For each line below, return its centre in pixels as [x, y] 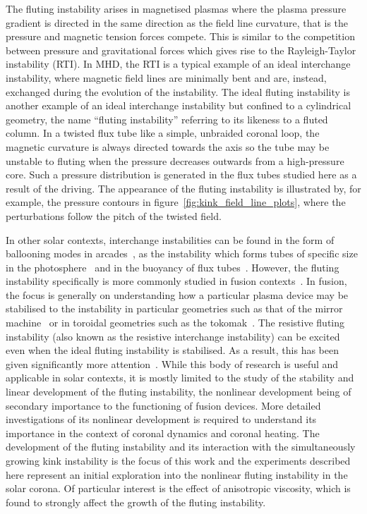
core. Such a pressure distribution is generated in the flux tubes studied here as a [181, 175]
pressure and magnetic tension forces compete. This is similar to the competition [180, 36]
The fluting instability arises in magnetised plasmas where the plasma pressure [176, 8]
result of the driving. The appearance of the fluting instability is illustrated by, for [183, 188]
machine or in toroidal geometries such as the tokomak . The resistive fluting [175, 323]
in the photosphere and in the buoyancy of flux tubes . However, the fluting [173, 267]
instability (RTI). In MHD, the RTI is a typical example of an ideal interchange [178, 64]
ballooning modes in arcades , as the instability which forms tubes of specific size [182, 253]
